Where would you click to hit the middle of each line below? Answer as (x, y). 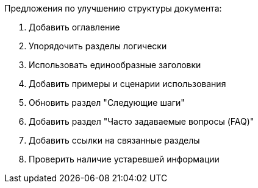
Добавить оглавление (74, 27)
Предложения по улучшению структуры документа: (113, 8)
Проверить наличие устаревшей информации (124, 159)
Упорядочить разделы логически (98, 46)
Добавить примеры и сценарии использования (127, 84)
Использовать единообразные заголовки (115, 65)
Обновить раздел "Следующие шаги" (107, 103)
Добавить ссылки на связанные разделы (114, 140)
